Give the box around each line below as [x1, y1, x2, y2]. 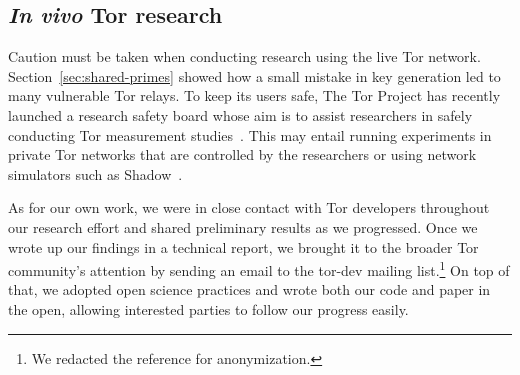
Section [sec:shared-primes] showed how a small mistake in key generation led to [8, 65, 501, 86]
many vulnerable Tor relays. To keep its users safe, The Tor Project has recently [8, 85, 501, 106]
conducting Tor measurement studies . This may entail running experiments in [8, 124, 492, 145]
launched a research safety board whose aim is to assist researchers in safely [8, 104, 473, 125]
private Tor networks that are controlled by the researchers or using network [8, 144, 477, 165]
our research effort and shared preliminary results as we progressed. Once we [8, 216, 478, 237]
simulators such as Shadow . [8, 163, 183, 184]
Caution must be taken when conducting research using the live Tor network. [8, 46, 481, 67]
